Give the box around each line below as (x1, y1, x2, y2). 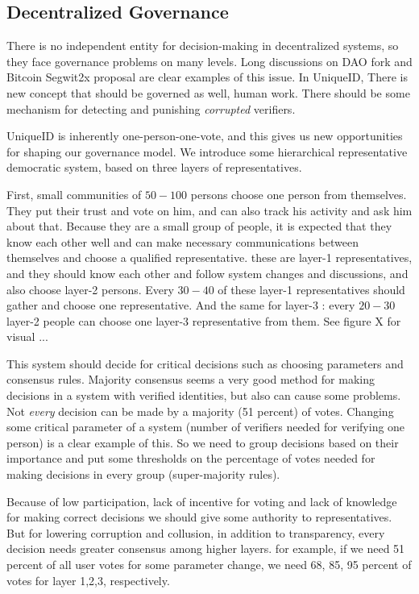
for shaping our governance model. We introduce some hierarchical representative (6, 143, 408, 160)
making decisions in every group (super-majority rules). (6, 466, 280, 483)
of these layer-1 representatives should (218, 280, 405, 297)
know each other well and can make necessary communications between (6, 233, 359, 250)
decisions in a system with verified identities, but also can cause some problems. (6, 387, 401, 404)
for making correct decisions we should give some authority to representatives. (6, 509, 392, 525)
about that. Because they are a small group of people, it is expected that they (6, 218, 392, 235)
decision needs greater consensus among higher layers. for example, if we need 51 (6, 540, 405, 557)
